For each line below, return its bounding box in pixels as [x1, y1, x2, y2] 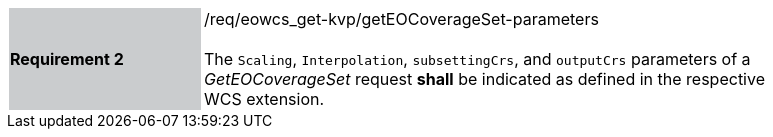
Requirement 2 [10, 49, 124, 69]
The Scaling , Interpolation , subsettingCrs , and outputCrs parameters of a [204, 49, 751, 69]
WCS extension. [204, 89, 325, 109]
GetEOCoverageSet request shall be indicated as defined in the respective [204, 69, 765, 89]
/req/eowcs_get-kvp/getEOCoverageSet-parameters [204, 9, 599, 29]
